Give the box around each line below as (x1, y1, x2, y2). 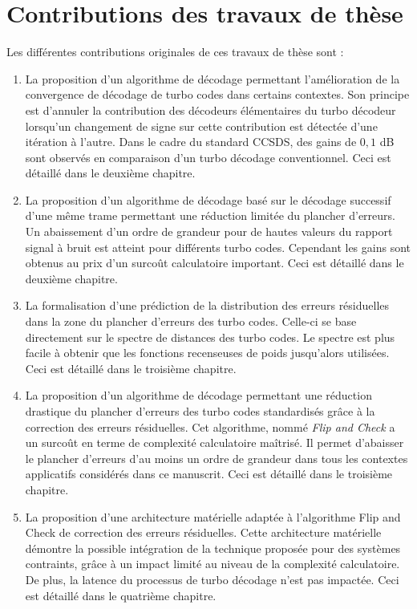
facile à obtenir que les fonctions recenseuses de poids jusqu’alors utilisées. (25, 344, 390, 361)
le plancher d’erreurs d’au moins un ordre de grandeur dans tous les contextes (25, 449, 408, 466)
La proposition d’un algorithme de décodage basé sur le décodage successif (25, 191, 391, 208)
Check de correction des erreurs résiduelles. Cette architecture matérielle (25, 524, 382, 541)
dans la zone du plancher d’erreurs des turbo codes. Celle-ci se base (25, 313, 357, 330)
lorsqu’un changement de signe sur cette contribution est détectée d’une (25, 117, 378, 134)
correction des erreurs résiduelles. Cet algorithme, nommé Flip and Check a (25, 418, 395, 435)
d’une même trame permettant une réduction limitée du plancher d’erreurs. (25, 207, 395, 224)
